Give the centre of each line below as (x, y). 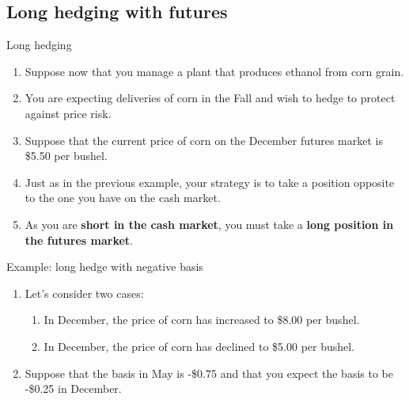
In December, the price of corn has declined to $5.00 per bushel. (199, 346)
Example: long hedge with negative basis (105, 267)
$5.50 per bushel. (66, 156)
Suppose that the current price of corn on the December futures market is (204, 140)
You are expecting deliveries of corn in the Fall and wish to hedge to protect (210, 98)
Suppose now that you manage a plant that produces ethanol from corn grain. (214, 71)
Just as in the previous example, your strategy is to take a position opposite (210, 182)
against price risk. (68, 113)
